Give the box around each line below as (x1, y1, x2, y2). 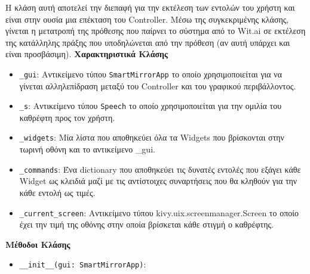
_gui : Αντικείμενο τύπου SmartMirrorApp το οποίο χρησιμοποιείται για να (19, 67, 283, 80)
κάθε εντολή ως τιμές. (19, 186, 96, 198)
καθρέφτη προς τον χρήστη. (19, 111, 115, 123)
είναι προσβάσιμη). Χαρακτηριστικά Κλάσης (5, 48, 168, 60)
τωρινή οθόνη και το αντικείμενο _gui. (19, 143, 155, 155)
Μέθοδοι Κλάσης (5, 238, 70, 250)
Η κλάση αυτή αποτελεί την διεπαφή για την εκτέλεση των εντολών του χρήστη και (5, 1, 295, 13)
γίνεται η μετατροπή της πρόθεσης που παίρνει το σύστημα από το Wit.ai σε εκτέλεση (5, 24, 306, 37)
